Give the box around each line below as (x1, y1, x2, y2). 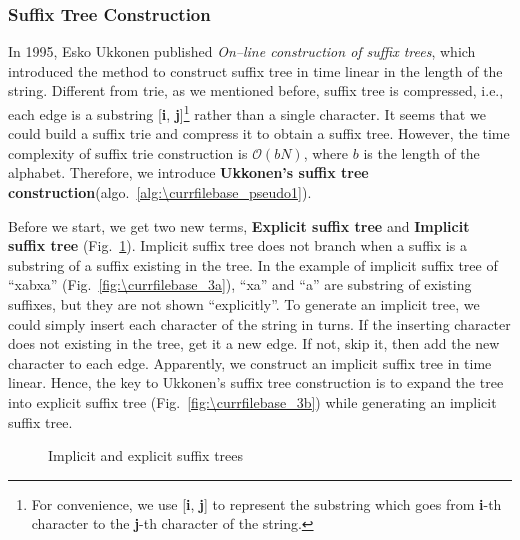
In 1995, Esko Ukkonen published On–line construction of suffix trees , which (8, 41, 476, 62)
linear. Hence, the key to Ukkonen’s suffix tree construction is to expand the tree (8, 372, 504, 393)
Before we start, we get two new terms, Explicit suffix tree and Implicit (8, 215, 470, 236)
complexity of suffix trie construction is (8, 142, 248, 163)
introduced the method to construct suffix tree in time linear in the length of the (8, 60, 503, 81)
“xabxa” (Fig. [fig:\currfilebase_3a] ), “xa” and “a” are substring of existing (8, 274, 472, 295)
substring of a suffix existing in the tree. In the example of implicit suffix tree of (8, 254, 498, 275)
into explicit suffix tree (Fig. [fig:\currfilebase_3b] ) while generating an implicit (8, 391, 497, 412)
